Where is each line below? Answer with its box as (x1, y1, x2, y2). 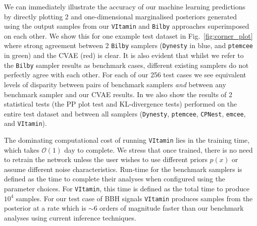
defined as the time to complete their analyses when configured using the (4, 173, 225, 184)
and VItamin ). (4, 118, 47, 128)
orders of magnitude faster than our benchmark (100, 203, 244, 213)
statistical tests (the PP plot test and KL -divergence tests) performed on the (4, 99, 237, 109)
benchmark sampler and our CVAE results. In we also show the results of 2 (4, 89, 232, 99)
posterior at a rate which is (4, 203, 86, 213)
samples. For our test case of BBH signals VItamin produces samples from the (16, 193, 253, 203)
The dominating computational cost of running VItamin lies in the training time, (4, 135, 250, 145)
